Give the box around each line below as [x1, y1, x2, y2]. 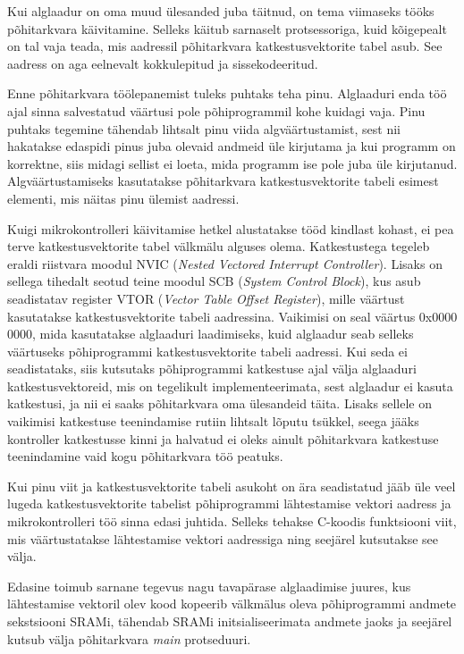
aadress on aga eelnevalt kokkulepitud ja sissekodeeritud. [7, 54, 318, 72]
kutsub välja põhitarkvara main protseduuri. [7, 629, 251, 648]
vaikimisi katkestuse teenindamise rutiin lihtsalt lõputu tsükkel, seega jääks [7, 412, 419, 431]
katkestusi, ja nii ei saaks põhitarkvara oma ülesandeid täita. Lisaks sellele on [7, 394, 432, 413]
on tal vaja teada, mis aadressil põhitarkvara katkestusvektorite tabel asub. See [7, 37, 443, 55]
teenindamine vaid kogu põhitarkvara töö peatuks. [7, 447, 283, 465]
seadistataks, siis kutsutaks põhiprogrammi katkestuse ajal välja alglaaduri [7, 359, 417, 378]
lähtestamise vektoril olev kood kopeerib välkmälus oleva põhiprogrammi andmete [7, 594, 457, 613]
